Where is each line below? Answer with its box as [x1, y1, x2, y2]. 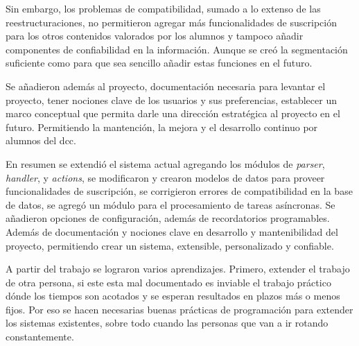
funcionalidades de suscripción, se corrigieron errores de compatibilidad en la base [6, 184, 353, 198]
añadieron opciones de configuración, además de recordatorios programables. [6, 211, 330, 225]
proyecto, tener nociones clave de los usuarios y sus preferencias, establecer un [6, 92, 337, 107]
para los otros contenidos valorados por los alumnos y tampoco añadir [6, 28, 304, 43]
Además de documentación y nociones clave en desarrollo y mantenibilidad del [6, 224, 338, 239]
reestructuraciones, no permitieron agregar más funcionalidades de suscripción [6, 15, 337, 29]
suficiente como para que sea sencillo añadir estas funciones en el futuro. [6, 55, 313, 70]
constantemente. [6, 329, 74, 344]
